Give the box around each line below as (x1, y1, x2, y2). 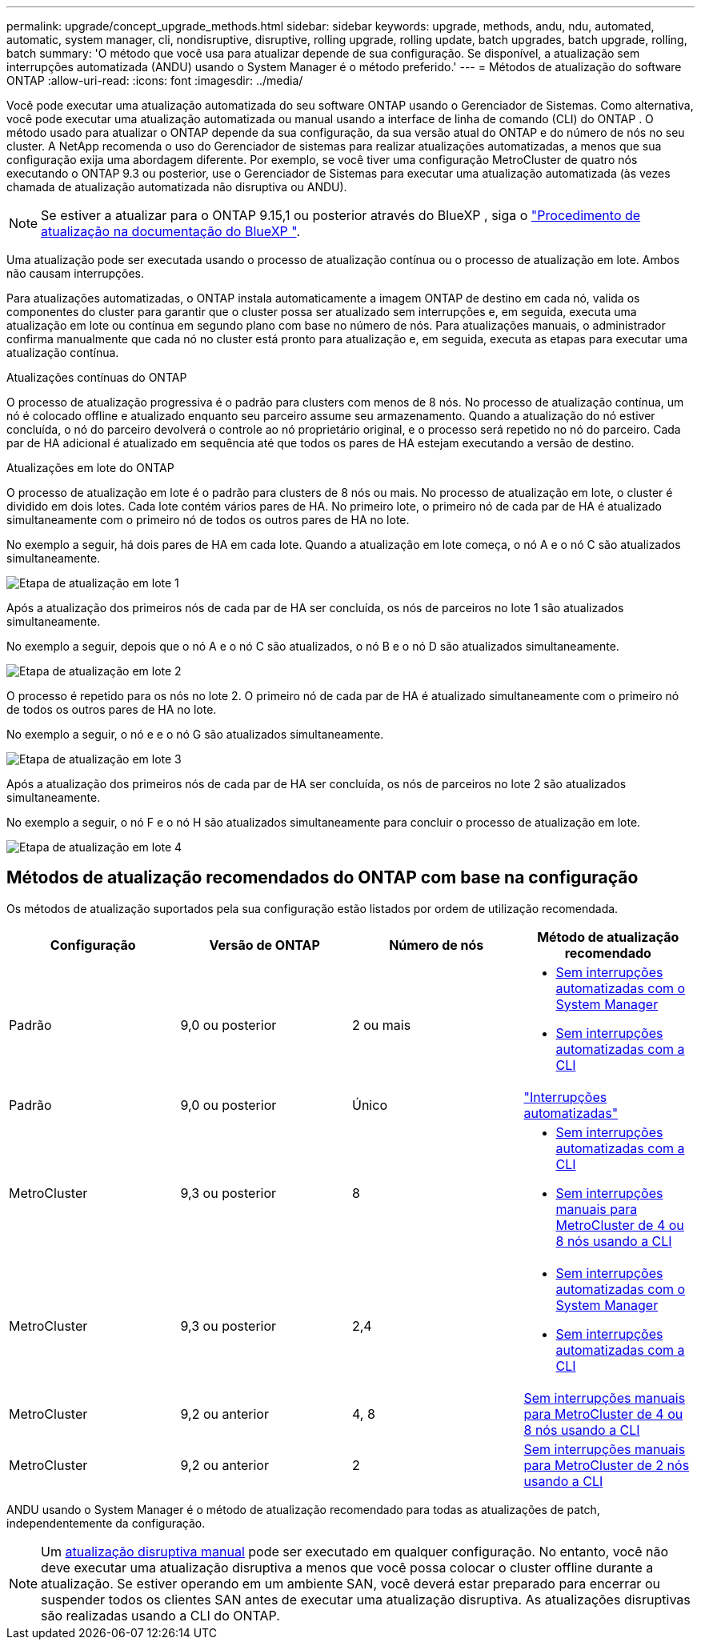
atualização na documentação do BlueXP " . (41, 223, 301, 239)
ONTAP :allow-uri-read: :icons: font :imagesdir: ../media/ (6, 74, 303, 87)
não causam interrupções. (6, 266, 145, 280)
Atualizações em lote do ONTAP (6, 461, 174, 475)
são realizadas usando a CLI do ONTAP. (41, 1607, 280, 1624)
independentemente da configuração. (6, 1516, 206, 1530)
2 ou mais (352, 1016, 411, 1033)
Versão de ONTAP (209, 936, 320, 953)
